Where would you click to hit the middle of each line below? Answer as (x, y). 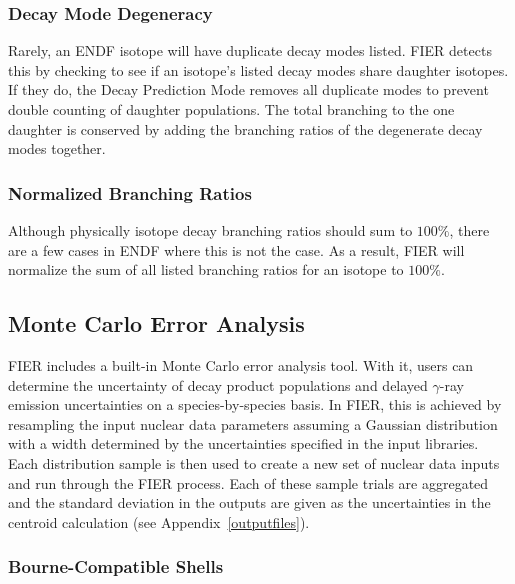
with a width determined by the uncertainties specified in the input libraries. (243, 443)
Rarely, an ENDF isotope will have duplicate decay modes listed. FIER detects (250, 50)
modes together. (57, 148)
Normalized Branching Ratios (130, 192)
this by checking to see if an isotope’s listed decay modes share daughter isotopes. (258, 69)
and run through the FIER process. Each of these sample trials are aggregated (248, 482)
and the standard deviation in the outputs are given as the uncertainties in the (249, 502)
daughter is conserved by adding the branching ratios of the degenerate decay (245, 128)
